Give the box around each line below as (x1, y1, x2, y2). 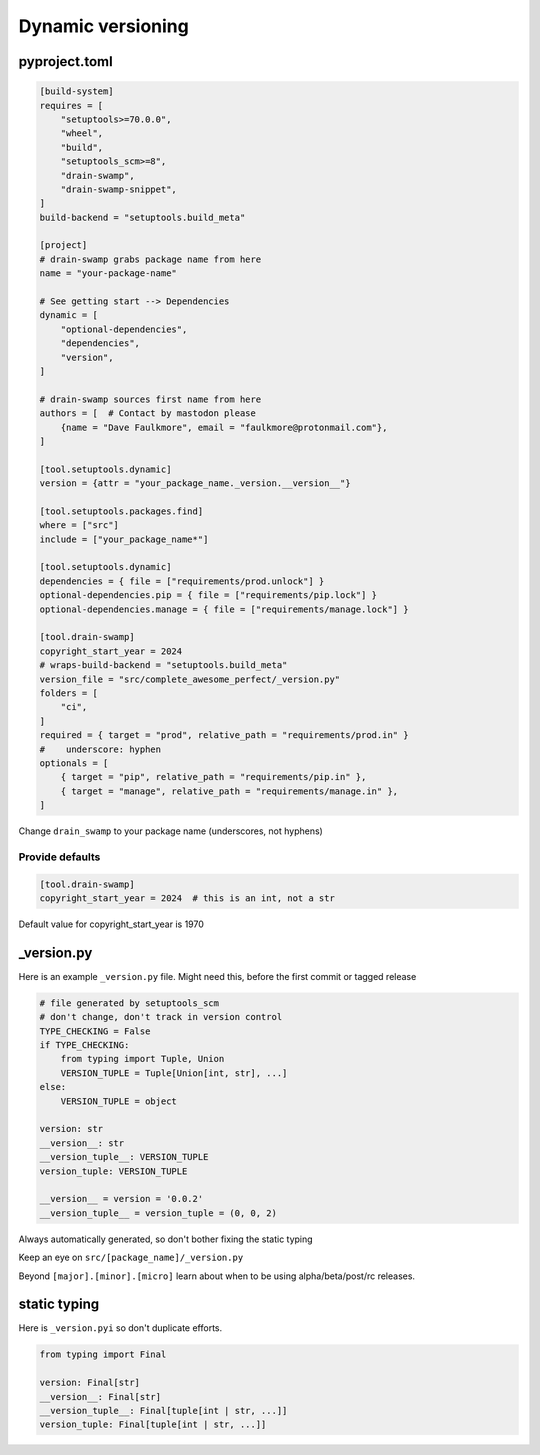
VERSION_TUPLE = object (60, 1095, 177, 1107)
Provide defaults (18, 850, 101, 864)
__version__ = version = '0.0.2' (39, 1193, 204, 1205)
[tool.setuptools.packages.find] (39, 505, 204, 517)
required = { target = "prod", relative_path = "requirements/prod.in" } (39, 730, 409, 741)
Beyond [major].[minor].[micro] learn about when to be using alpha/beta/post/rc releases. (18, 1270, 415, 1282)
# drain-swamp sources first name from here (39, 393, 262, 405)
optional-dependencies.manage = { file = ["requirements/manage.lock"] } (39, 603, 409, 615)
